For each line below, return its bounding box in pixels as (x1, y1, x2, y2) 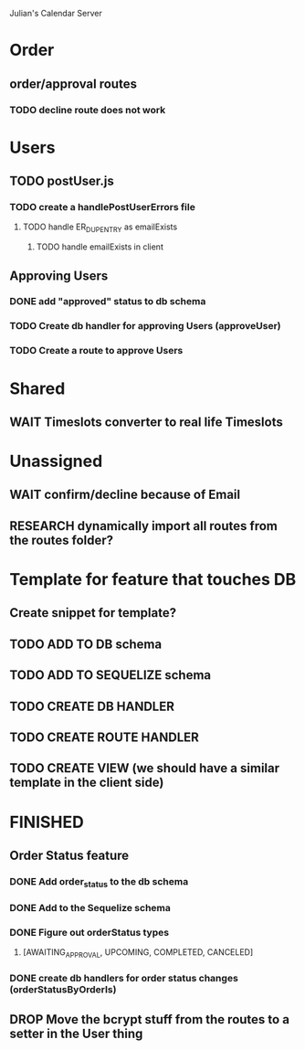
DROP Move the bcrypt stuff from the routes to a (9, 1012, 290, 1027)
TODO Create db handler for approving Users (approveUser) (9, 320, 281, 333)
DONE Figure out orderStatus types (9, 927, 170, 939)
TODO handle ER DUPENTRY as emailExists (22, 221, 178, 235)
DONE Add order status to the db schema (9, 875, 189, 890)
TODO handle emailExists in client (36, 241, 164, 252)
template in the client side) (9, 775, 164, 790)
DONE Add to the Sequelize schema (9, 902, 171, 915)
